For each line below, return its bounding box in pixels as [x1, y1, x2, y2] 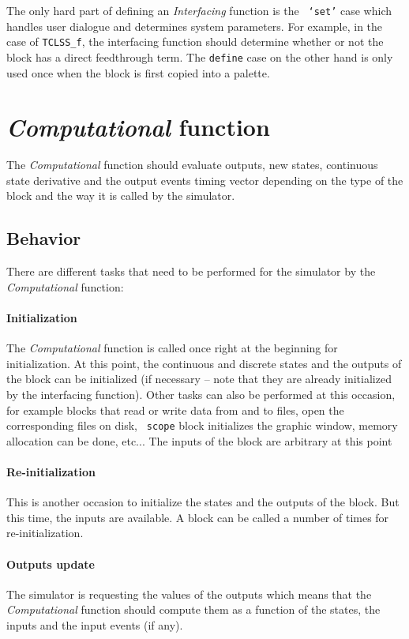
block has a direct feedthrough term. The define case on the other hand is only [6, 48, 393, 65]
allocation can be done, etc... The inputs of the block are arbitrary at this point [6, 432, 392, 449]
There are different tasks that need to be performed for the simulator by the [6, 263, 376, 280]
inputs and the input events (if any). [6, 617, 183, 633]
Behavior [6, 226, 81, 250]
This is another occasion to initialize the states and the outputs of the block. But [6, 494, 400, 510]
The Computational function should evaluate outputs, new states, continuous [6, 156, 378, 173]
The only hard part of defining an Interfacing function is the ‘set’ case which [6, 2, 392, 18]
